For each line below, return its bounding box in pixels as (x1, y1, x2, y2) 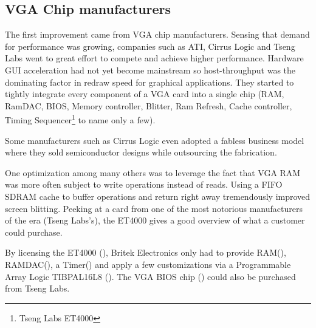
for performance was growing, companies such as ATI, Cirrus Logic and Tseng (5, 39, 295, 52)
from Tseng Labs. (5, 282, 70, 295)
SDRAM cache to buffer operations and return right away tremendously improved (5, 190, 311, 202)
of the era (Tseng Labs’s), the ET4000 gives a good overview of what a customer (5, 214, 305, 227)
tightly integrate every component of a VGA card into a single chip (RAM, (5, 87, 284, 100)
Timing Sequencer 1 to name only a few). (5, 112, 156, 126)
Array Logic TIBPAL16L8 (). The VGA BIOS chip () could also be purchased (5, 270, 296, 282)
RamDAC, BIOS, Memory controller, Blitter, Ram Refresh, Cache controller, (5, 99, 292, 112)
